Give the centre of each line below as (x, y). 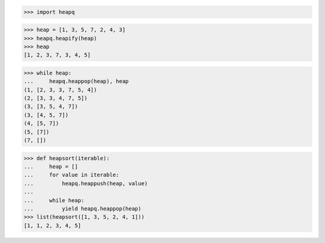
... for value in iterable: (72, 175)
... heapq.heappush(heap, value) (86, 183)
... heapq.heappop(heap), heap (76, 82)
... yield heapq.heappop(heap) (82, 208)
